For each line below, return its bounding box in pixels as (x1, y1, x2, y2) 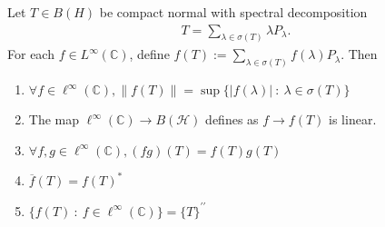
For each (7, 44, 54, 64)
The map (28, 110, 80, 129)
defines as (205, 110, 259, 129)
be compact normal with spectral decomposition (99, 3, 368, 21)
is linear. (329, 110, 377, 129)
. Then (341, 44, 378, 64)
